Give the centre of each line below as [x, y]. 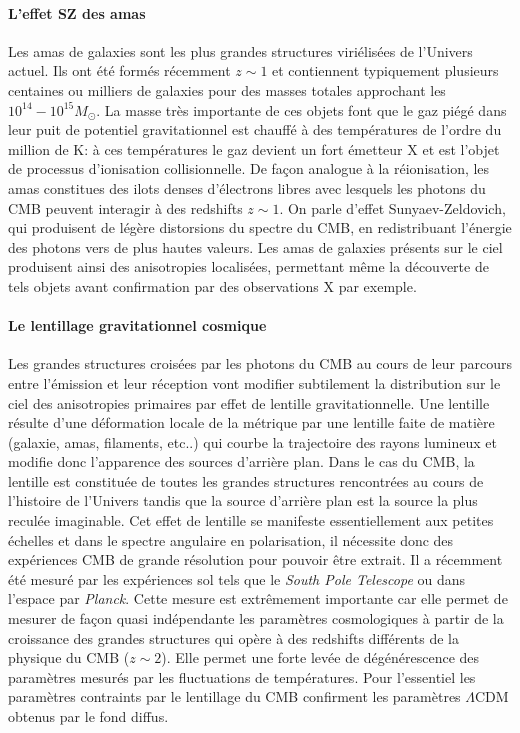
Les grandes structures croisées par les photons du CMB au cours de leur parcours [260, 363]
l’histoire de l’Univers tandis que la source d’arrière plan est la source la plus [243, 500]
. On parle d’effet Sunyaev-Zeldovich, [392, 207]
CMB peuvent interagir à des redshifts [125, 207]
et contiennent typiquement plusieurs [385, 70]
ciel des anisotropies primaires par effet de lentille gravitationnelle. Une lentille [249, 402]
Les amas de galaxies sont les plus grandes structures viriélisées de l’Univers [240, 50]
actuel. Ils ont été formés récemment [119, 70]
